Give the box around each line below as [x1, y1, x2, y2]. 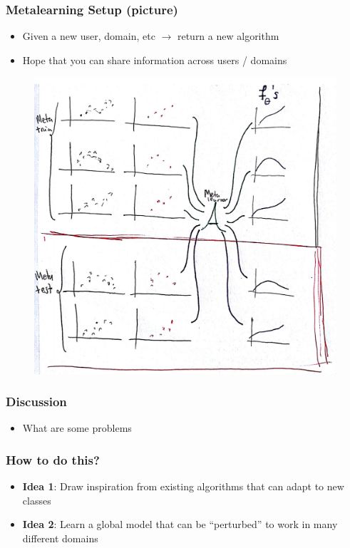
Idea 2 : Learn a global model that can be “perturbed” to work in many [22, 517, 338, 532]
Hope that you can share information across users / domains [22, 52, 287, 67]
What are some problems [22, 420, 132, 435]
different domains [22, 530, 98, 545]
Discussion [6, 393, 67, 410]
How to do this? [6, 450, 100, 468]
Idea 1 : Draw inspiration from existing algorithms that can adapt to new [22, 479, 344, 494]
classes [22, 492, 51, 507]
